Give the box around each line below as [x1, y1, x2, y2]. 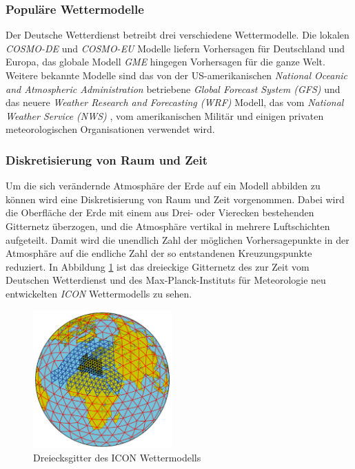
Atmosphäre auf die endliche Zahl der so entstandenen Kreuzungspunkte [6, 246, 312, 260]
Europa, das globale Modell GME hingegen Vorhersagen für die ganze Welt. [6, 54, 325, 69]
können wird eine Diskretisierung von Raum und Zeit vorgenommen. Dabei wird [6, 191, 345, 206]
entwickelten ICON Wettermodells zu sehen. [6, 286, 192, 300]
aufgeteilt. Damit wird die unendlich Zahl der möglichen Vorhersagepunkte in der [6, 232, 349, 247]
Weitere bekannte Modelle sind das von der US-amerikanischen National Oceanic [6, 68, 348, 82]
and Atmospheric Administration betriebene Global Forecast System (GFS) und [6, 81, 341, 96]
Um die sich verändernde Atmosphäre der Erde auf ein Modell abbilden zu [6, 178, 321, 193]
